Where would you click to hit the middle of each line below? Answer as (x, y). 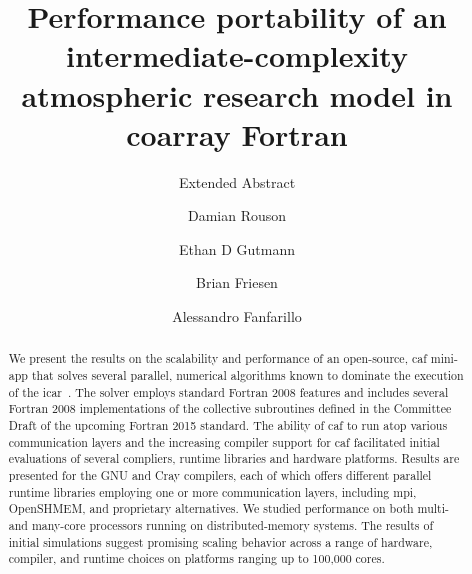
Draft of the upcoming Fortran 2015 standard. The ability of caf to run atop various (228, 425)
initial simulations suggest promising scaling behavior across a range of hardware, (220, 541)
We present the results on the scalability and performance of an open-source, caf (217, 358)
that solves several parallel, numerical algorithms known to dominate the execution (247, 375)
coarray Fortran (237, 133)
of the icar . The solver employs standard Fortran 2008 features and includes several (228, 391)
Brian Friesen (237, 282)
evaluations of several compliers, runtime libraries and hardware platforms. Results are (234, 458)
